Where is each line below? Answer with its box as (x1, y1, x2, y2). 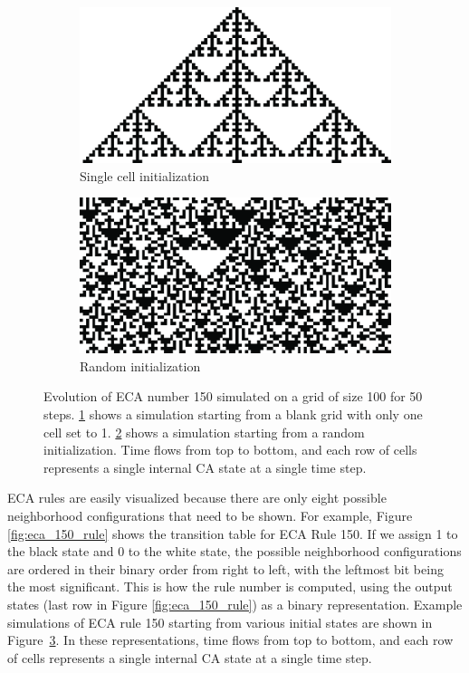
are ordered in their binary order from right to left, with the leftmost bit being (7, 559, 444, 578)
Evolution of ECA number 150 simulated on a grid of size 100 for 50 (43, 387, 423, 406)
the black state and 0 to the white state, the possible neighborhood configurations (7, 542, 462, 561)
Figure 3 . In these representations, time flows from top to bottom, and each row (7, 630, 454, 649)
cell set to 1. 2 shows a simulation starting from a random (43, 422, 365, 441)
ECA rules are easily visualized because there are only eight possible (7, 488, 387, 507)
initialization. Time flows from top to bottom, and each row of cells (43, 440, 417, 459)
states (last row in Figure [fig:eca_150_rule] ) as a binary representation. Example (7, 594, 463, 613)
